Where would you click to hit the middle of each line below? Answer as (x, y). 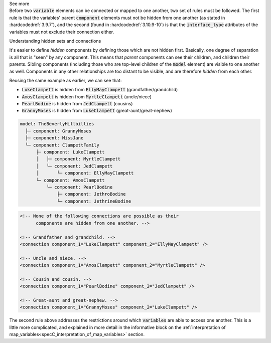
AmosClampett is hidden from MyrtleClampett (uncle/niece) (87, 97)
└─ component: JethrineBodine (94, 201)
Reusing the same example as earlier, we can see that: (65, 80)
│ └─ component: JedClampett (74, 166)
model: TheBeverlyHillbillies (57, 124)
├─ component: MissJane (54, 138)
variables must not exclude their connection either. (62, 32)
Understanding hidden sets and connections (55, 41)
